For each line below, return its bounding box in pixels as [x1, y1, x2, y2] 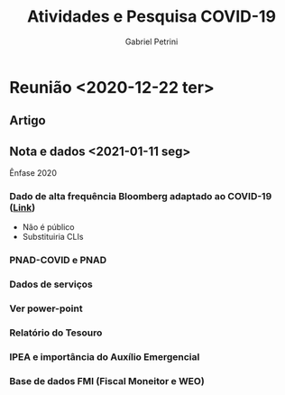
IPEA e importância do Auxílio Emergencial [9, 351, 200, 363]
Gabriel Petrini [124, 36, 179, 47]
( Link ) [9, 201, 36, 214]
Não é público [22, 222, 75, 233]
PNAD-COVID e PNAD [9, 254, 107, 267]
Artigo [9, 113, 47, 128]
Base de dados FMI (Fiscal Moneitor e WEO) [9, 374, 205, 387]
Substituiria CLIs [22, 232, 84, 243]
